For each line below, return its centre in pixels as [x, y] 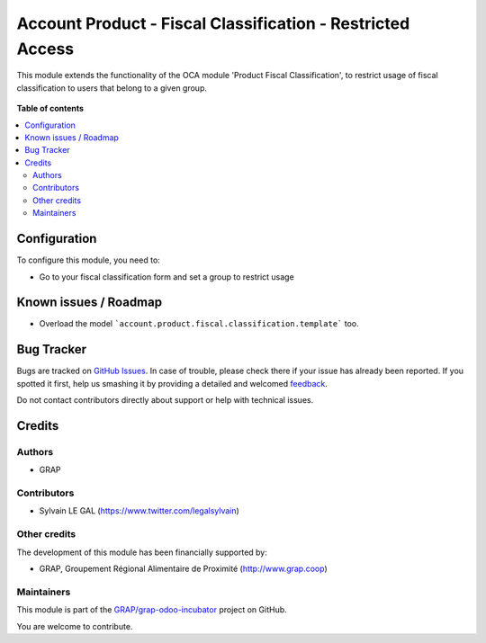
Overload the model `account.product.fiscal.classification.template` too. [199, 324]
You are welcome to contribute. [75, 626]
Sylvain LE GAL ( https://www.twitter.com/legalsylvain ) [139, 511]
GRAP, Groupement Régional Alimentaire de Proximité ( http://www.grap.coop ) [183, 568]
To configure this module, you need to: [89, 260]
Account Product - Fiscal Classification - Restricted [213, 23]
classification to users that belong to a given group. [112, 88]
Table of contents [50, 109]
